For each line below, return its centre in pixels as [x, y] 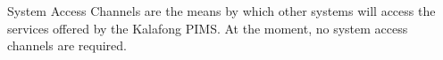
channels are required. [67, 45]
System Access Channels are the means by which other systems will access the [221, 11]
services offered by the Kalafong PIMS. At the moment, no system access [208, 28]
